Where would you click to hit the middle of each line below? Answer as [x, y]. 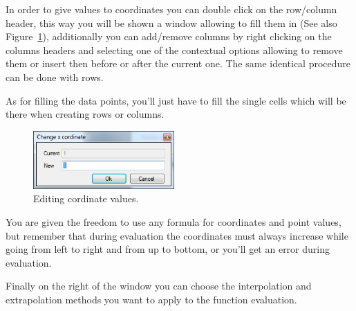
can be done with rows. [55, 77]
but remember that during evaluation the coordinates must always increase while [177, 235]
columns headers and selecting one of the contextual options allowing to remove [174, 50]
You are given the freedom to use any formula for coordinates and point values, [174, 222]
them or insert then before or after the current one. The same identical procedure [178, 63]
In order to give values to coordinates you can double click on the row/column [171, 9]
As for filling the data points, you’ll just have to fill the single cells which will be [176, 100]
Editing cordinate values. [86, 198]
